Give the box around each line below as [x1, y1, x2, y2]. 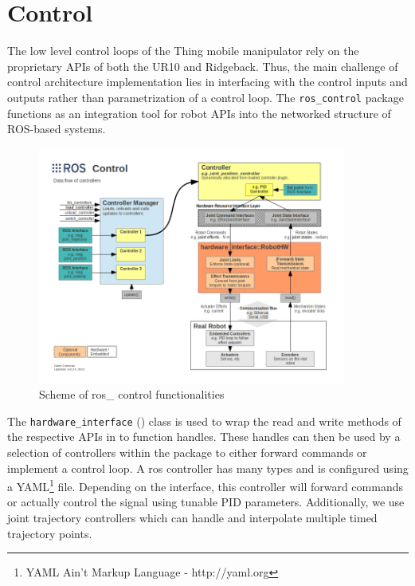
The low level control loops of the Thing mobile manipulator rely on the [7, 42, 359, 59]
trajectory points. [7, 525, 92, 541]
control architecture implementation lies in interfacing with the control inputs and [7, 73, 408, 90]
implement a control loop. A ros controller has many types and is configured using [7, 459, 409, 476]
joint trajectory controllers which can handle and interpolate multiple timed [7, 509, 378, 525]
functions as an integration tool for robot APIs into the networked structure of [7, 104, 391, 121]
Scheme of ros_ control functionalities [39, 386, 225, 403]
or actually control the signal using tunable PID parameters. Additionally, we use [7, 494, 405, 510]
